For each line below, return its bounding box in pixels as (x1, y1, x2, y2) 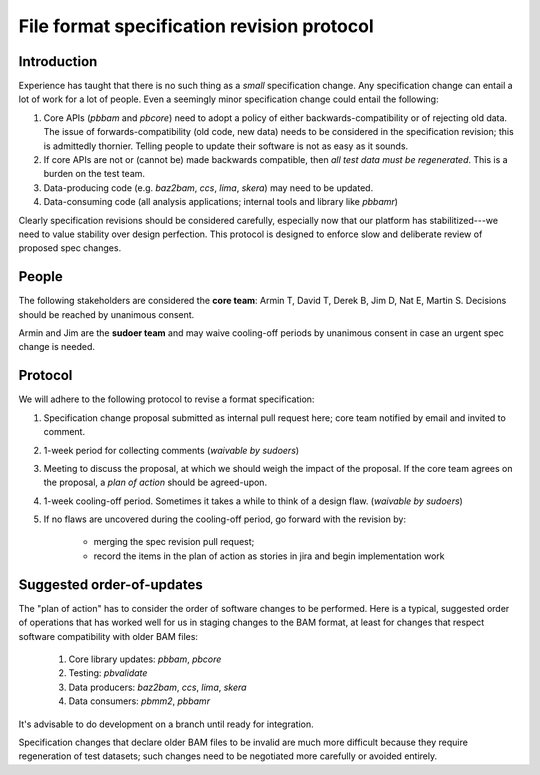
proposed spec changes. (18, 242, 122, 254)
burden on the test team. (43, 168, 145, 180)
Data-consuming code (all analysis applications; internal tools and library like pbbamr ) (43, 196, 399, 208)
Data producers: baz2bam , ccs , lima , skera (68, 681, 247, 693)
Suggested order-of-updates (18, 576, 204, 593)
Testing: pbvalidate (68, 667, 148, 679)
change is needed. (18, 341, 95, 353)
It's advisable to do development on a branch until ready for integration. (18, 718, 314, 730)
